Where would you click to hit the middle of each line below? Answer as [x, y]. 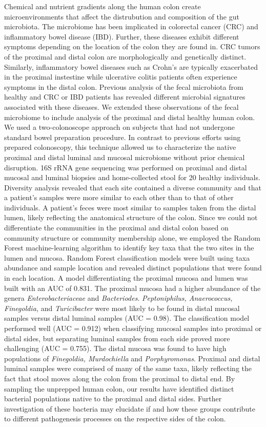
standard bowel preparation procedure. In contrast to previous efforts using [122, 137]
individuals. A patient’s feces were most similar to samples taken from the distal [130, 207]
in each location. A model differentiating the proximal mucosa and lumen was [126, 278]
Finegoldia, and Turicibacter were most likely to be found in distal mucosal [122, 308]
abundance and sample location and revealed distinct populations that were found [133, 268]
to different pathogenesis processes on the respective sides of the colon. [115, 419]
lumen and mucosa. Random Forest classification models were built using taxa [127, 257]
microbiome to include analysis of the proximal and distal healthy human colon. [130, 117]
